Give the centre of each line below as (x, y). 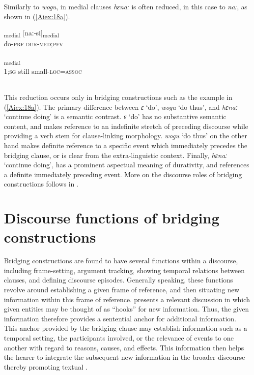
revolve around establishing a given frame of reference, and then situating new (122, 290)
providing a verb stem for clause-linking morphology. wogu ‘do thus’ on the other (126, 136)
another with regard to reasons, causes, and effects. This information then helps (124, 347)
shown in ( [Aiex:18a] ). (37, 16)
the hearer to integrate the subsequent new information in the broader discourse (125, 357)
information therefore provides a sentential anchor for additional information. (120, 318)
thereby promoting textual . (46, 366)
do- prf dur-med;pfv (34, 44)
